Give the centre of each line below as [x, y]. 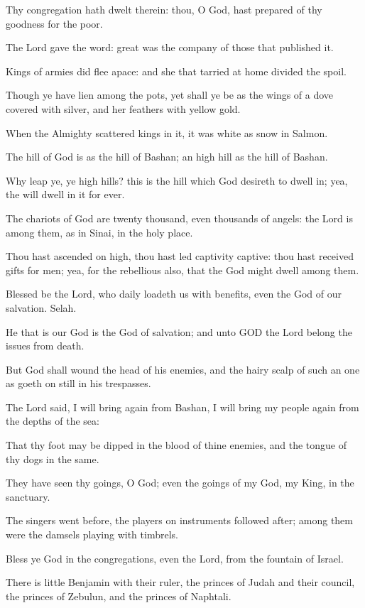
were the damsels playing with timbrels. [92, 534]
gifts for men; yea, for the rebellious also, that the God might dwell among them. [182, 270]
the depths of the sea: [53, 421]
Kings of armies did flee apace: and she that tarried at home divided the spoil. [176, 71]
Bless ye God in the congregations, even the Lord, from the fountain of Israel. [175, 558]
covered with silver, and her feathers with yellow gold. [123, 108]
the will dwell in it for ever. [65, 194]
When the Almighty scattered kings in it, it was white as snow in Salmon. [167, 132]
